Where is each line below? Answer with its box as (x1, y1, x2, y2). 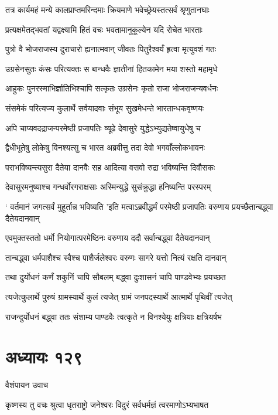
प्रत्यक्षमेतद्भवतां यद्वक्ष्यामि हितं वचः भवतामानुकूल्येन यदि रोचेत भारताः (5, 23, 203, 35)
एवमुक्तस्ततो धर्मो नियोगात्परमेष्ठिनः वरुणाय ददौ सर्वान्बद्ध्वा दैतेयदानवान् (5, 232, 210, 244)
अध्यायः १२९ (5, 345, 83, 369)
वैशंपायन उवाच (5, 379, 49, 391)
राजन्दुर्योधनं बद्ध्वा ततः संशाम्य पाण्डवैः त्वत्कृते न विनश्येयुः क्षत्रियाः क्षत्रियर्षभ (5, 310, 222, 322)
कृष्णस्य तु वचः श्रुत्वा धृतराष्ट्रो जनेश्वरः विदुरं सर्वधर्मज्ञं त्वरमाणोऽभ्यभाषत (5, 398, 209, 410)
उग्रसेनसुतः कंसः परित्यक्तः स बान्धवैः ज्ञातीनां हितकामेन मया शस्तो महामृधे (5, 62, 218, 74)
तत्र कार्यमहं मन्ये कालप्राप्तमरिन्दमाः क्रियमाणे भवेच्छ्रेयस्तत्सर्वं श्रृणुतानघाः (5, 4, 210, 15)
